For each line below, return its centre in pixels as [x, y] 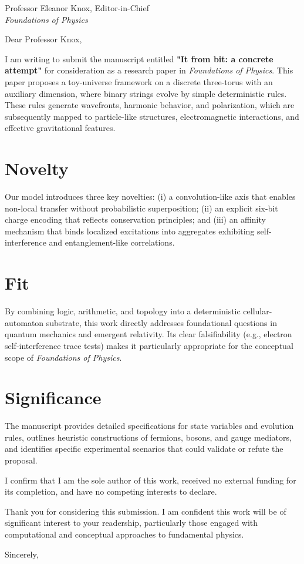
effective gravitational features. [60, 128]
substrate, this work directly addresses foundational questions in [161, 322]
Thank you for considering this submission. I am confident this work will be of [146, 511]
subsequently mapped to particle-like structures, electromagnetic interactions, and [152, 116]
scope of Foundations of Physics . [63, 357]
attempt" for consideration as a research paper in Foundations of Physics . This [149, 70]
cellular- [258, 311]
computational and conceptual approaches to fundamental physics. [124, 534]
